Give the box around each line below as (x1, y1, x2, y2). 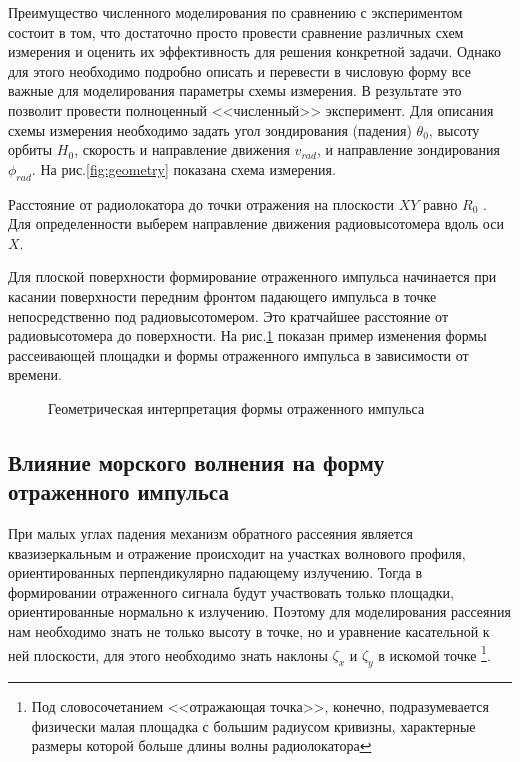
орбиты (8, 139, 53, 160)
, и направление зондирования (316, 139, 500, 160)
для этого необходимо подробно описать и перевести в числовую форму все (8, 60, 471, 81)
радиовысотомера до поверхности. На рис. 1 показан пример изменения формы (8, 325, 487, 346)
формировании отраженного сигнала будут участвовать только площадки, (8, 581, 454, 602)
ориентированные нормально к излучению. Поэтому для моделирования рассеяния (8, 601, 511, 622)
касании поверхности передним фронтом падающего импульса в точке (8, 285, 437, 306)
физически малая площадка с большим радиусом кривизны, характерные (31, 715, 476, 736)
